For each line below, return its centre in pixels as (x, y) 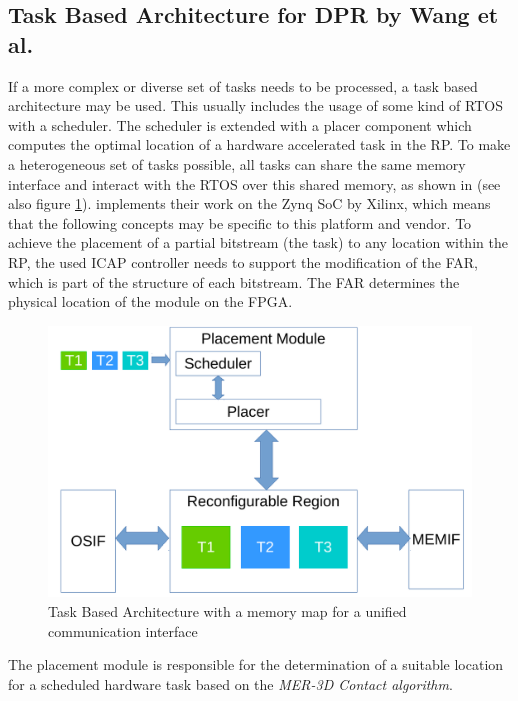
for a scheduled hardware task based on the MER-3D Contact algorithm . (230, 683)
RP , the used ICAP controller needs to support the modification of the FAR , (243, 261)
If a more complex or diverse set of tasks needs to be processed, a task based (243, 85)
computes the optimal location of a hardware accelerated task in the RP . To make (259, 144)
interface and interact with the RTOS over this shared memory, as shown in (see (254, 183)
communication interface (123, 630)
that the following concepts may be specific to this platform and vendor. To (240, 222)
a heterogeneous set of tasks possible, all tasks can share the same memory (237, 163)
